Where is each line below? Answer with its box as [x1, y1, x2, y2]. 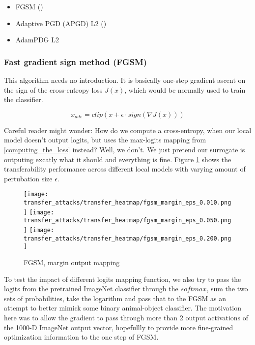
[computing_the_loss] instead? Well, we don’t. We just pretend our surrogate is [4, 144, 245, 154]
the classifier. [4, 94, 43, 104]
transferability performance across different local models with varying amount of [4, 164, 246, 174]
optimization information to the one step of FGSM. [4, 332, 159, 342]
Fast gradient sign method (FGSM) [4, 55, 147, 68]
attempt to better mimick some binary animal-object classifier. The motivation [4, 303, 241, 313]
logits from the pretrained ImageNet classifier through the [4, 283, 178, 294]
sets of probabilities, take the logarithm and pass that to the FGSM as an [4, 293, 226, 303]
